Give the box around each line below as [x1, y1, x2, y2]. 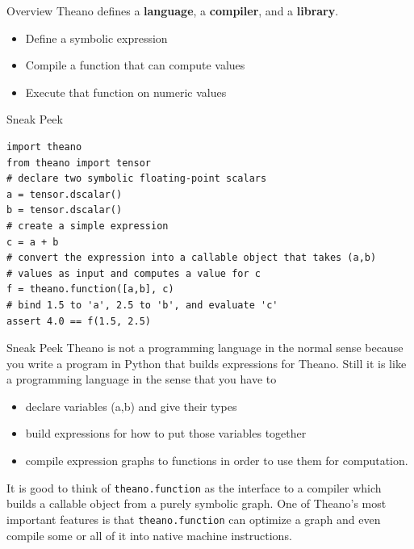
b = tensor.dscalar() [6, 204, 123, 216]
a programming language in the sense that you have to [6, 371, 277, 388]
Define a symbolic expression [25, 29, 168, 46]
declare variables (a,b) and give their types [25, 397, 237, 414]
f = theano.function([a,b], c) [6, 283, 174, 295]
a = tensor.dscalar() [6, 188, 123, 200]
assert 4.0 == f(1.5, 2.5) [6, 315, 151, 327]
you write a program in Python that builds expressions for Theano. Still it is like [6, 354, 407, 371]
